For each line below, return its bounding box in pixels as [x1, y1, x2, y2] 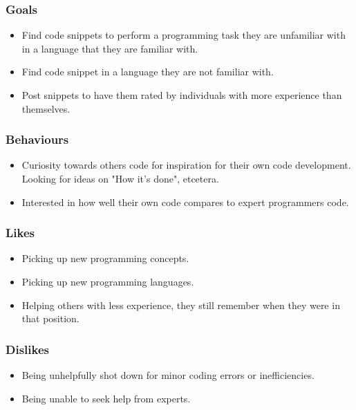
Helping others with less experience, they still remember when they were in [21, 297, 340, 312]
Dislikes [6, 340, 49, 357]
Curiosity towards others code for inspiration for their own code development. [21, 158, 351, 172]
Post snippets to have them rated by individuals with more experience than [21, 88, 342, 102]
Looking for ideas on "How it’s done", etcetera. [21, 171, 219, 185]
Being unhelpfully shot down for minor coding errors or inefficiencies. [21, 368, 315, 382]
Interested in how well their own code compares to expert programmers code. [21, 194, 349, 209]
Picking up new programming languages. [21, 274, 194, 288]
